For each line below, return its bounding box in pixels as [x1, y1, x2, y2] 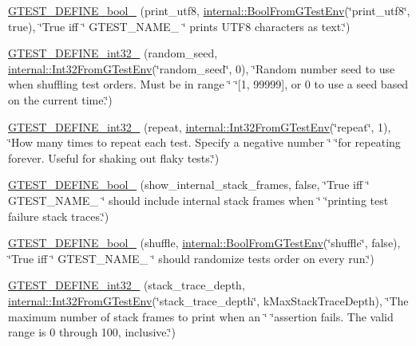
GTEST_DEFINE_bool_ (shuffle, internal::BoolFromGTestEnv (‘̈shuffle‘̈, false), [8, 234, 401, 251]
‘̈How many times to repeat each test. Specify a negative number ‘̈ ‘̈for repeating [8, 134, 401, 151]
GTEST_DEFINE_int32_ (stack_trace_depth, [8, 277, 245, 293]
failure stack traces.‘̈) [8, 207, 109, 224]
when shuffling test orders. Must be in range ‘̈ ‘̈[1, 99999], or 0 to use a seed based [8, 76, 409, 92]
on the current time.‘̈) [8, 91, 113, 108]
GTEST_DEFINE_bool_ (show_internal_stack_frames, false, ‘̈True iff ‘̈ [8, 176, 370, 193]
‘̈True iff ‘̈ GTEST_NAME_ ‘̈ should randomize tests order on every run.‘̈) [8, 250, 374, 266]
